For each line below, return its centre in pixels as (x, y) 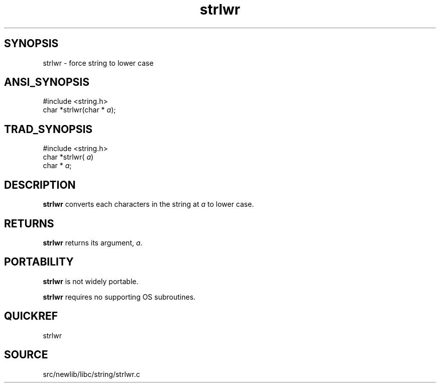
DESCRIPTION (40, 185)
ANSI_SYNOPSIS (47, 82)
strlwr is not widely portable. (91, 281)
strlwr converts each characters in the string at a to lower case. (148, 204)
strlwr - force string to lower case (98, 63)
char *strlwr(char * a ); (79, 110)
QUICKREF (31, 316)
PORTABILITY (39, 262)
